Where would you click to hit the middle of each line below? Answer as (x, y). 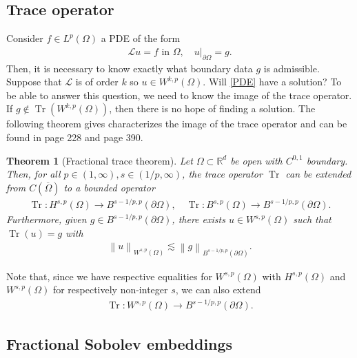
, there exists (198, 219)
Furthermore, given (47, 219)
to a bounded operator (109, 187)
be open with (256, 160)
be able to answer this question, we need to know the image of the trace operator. (179, 95)
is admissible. (292, 68)
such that (312, 219)
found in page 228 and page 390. (75, 137)
